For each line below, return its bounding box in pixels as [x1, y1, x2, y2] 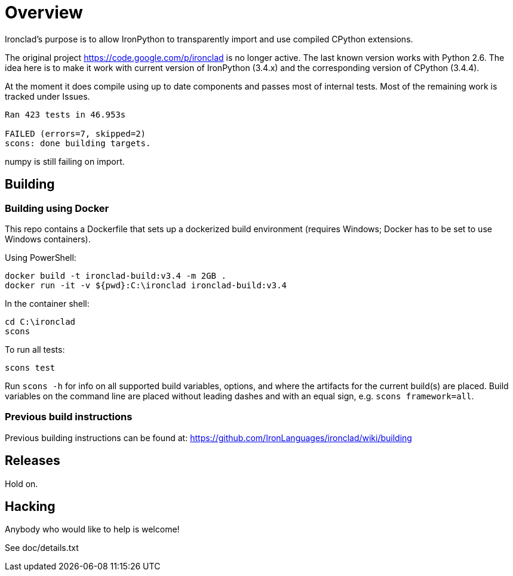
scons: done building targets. [5, 138, 151, 148]
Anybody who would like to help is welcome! [5, 524, 180, 535]
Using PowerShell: [5, 252, 76, 263]
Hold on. [5, 478, 38, 489]
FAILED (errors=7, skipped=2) [5, 128, 146, 138]
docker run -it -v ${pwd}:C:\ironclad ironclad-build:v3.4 [5, 280, 287, 290]
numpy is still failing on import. [5, 156, 125, 167]
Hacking [5, 498, 56, 514]
